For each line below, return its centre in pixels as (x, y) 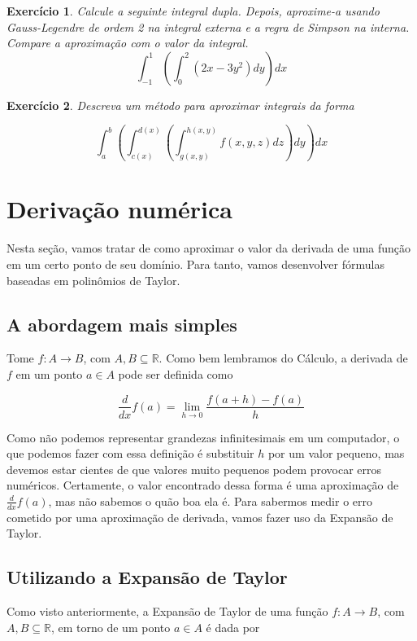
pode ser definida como (176, 373)
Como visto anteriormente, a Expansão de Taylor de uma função (167, 611)
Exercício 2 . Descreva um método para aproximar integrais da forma (180, 105)
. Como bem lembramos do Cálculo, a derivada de (283, 358)
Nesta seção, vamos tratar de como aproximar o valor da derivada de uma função (209, 248)
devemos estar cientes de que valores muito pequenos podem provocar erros (194, 469)
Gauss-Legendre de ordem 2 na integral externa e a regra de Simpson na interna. (208, 26)
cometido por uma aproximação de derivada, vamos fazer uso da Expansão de (200, 517)
